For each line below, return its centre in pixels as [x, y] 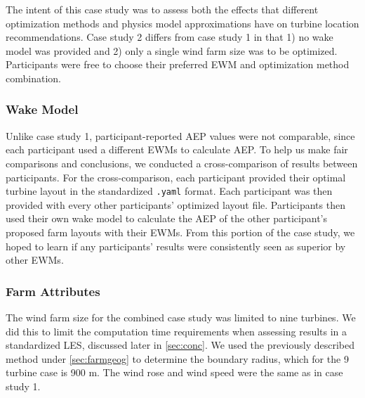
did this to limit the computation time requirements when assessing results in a [177, 331]
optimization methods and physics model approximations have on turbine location [182, 23]
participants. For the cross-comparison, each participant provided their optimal [176, 177]
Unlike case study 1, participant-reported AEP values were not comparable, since [180, 135]
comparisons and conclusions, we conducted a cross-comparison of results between [182, 163]
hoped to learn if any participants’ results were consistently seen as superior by [176, 246]
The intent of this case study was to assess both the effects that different [162, 9]
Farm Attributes [53, 291]
